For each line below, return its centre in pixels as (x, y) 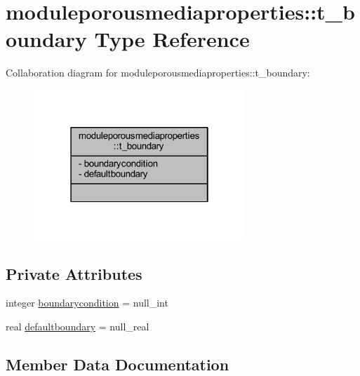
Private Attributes (74, 273)
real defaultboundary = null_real (78, 326)
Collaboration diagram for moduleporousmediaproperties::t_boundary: (158, 73)
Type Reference (172, 39)
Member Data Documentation (118, 364)
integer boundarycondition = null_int (87, 303)
